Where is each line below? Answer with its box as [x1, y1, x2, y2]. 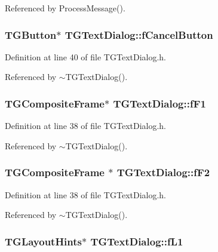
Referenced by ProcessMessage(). [5, 2, 125, 14]
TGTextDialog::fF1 [113, 96, 206, 110]
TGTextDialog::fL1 [90, 233, 183, 248]
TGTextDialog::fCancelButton [65, 27, 213, 42]
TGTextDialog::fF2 [116, 165, 210, 180]
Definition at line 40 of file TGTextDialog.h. [5, 50, 167, 63]
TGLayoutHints [5, 233, 82, 248]
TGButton [5, 27, 57, 42]
